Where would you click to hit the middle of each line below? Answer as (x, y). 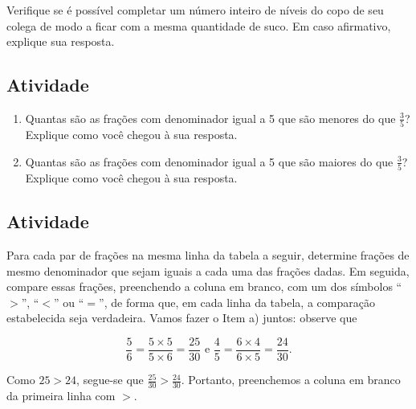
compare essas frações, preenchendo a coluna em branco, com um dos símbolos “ (204, 286)
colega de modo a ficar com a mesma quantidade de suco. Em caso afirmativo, (199, 25)
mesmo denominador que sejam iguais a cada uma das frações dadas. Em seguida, (208, 270)
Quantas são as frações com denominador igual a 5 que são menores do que (210, 118)
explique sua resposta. (61, 41)
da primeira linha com (61, 395)
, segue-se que (110, 380)
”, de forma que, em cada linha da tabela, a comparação (237, 302)
